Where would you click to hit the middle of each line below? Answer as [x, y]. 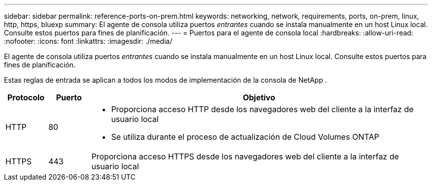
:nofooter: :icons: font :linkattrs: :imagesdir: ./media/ [88, 41]
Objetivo [259, 97]
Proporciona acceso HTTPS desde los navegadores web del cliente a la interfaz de [245, 156]
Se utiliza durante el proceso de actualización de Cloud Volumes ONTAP [245, 137]
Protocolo [26, 97]
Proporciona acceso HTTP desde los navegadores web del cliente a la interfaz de [262, 109]
